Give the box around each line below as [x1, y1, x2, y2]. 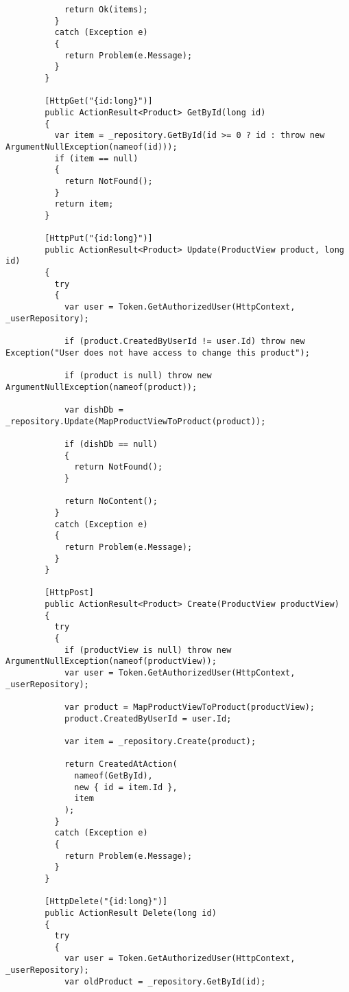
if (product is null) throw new [64, 371, 212, 380]
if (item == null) [54, 153, 139, 163]
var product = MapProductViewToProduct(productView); [64, 702, 315, 713]
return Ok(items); [64, 5, 148, 14]
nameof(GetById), [74, 770, 153, 781]
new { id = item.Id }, [74, 782, 178, 792]
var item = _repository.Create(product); [64, 737, 256, 746]
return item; [54, 199, 114, 209]
